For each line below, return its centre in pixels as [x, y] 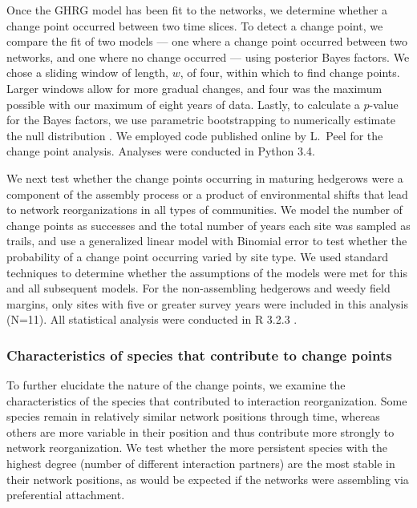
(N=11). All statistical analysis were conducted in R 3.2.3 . [152, 319]
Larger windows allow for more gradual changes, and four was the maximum [194, 88]
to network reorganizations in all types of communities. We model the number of [204, 210]
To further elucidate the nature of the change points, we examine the [176, 385]
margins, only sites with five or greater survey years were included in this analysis [207, 303]
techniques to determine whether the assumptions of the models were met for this [207, 272]
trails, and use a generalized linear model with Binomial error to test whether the [207, 241]
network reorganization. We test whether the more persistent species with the [197, 448]
